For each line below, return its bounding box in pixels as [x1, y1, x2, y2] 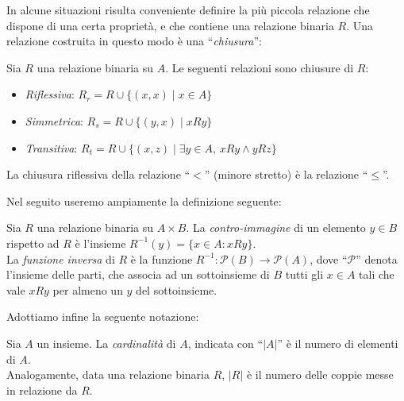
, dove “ [310, 250, 348, 267]
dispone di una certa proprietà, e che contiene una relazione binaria [6, 17, 334, 33]
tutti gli [285, 266, 324, 283]
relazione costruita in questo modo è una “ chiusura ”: [6, 33, 262, 49]
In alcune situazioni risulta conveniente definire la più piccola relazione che [6, 2, 370, 17]
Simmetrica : [25, 112, 83, 129]
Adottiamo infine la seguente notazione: [6, 308, 199, 325]
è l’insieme [75, 234, 126, 251]
